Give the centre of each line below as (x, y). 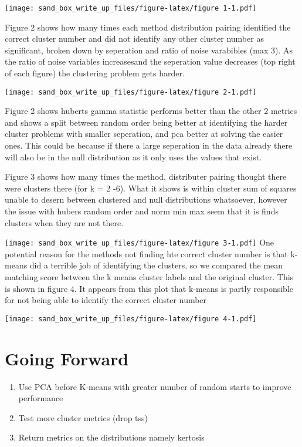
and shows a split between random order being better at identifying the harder (146, 122)
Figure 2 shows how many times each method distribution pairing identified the (148, 27)
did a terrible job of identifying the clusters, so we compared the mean (156, 265)
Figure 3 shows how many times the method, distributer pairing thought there (146, 177)
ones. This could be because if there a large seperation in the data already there (149, 145)
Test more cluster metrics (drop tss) (83, 417)
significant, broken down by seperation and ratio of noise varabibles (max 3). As (149, 50)
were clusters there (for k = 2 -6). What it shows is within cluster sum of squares (151, 188)
